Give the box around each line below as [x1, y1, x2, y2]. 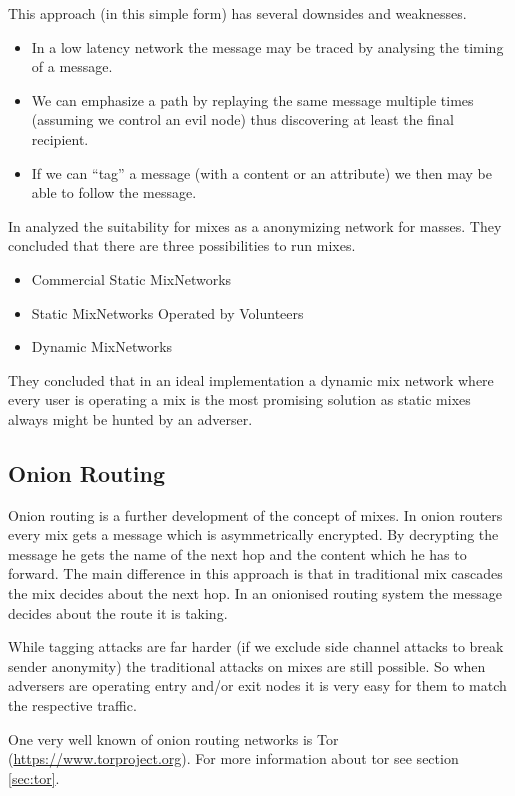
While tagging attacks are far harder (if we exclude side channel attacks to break [8, 636, 504, 657]
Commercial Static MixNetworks [31, 268, 232, 289]
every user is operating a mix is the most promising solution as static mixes [8, 389, 471, 410]
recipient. [31, 128, 89, 149]
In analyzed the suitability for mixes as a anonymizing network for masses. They [8, 215, 502, 236]
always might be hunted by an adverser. [8, 408, 253, 429]
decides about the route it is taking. [8, 602, 228, 623]
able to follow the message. [31, 182, 197, 203]
